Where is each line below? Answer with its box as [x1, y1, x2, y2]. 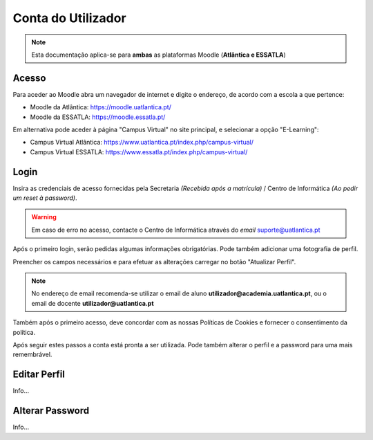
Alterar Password [12, 405, 90, 416]
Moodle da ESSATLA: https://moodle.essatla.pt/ [30, 113, 166, 121]
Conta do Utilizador [12, 10, 127, 26]
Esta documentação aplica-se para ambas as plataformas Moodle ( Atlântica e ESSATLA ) [31, 51, 286, 59]
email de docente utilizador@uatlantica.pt [31, 299, 155, 307]
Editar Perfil [12, 369, 66, 381]
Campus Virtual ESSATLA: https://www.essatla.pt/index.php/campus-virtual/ [30, 147, 248, 156]
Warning [31, 213, 57, 221]
